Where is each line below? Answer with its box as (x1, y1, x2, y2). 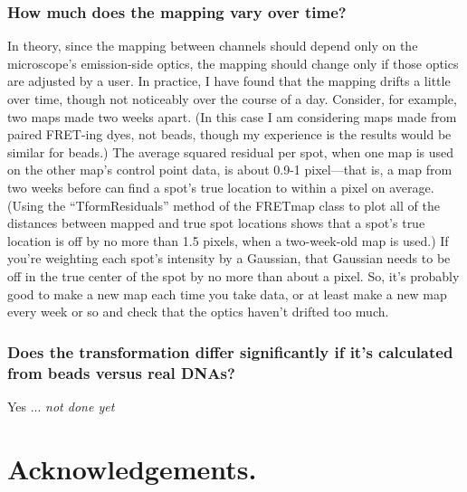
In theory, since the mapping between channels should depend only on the (7, 36, 418, 55)
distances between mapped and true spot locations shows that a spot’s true (7, 213, 425, 232)
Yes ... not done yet (7, 396, 115, 415)
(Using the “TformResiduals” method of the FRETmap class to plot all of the (7, 195, 440, 214)
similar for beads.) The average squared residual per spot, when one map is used (7, 142, 454, 161)
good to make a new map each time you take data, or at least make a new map (7, 284, 447, 303)
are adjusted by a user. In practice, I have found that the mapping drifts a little (7, 71, 451, 90)
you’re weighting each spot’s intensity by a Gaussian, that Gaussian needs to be (7, 249, 451, 268)
